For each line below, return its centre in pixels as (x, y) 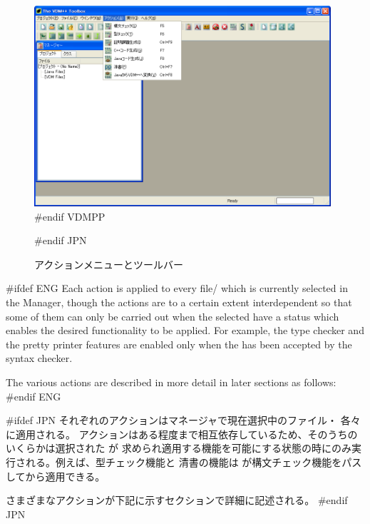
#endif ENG (34, 396)
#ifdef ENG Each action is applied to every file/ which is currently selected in (177, 288)
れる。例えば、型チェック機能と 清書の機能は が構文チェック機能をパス (194, 462)
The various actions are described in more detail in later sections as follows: (171, 382)
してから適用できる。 (56, 476)
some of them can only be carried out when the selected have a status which (173, 316)
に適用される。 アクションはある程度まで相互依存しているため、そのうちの (182, 434)
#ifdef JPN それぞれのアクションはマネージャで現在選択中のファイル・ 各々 (183, 420)
